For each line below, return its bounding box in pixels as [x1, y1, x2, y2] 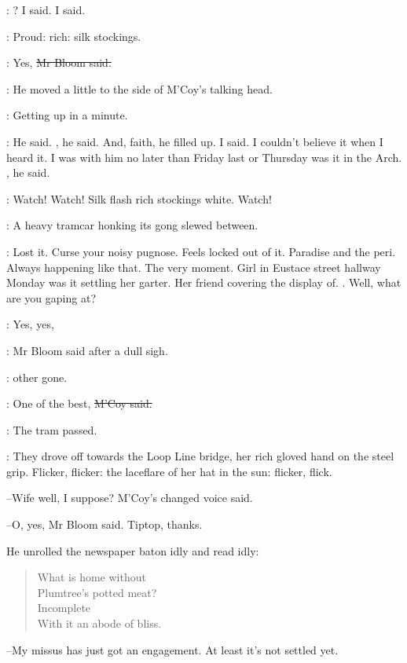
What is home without [37, 569, 146, 585]
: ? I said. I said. [6, 2, 86, 17]
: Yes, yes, [6, 316, 54, 332]
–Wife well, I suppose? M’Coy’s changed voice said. [6, 489, 253, 506]
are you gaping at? [6, 289, 96, 306]
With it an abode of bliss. [37, 615, 162, 632]
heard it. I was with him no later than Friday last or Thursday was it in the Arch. [6, 148, 402, 165]
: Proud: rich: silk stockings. [6, 27, 141, 44]
